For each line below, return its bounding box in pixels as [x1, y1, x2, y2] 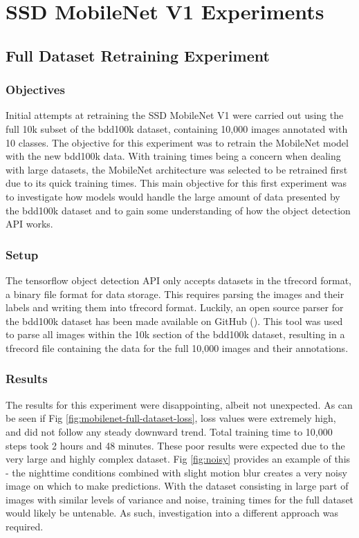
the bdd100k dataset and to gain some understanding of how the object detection [6, 203, 351, 217]
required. [6, 519, 44, 534]
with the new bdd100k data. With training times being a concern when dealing [6, 149, 341, 163]
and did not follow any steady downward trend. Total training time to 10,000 [6, 424, 333, 438]
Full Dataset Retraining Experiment [6, 44, 270, 66]
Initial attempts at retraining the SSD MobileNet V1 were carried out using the [6, 108, 344, 122]
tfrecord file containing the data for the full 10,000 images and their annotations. [6, 340, 349, 355]
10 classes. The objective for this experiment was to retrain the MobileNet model [6, 135, 349, 149]
